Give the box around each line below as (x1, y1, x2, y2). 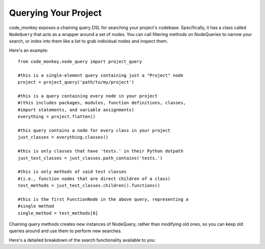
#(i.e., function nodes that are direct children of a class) (18, 176, 171, 182)
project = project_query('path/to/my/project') (18, 79, 134, 85)
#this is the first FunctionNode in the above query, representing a (18, 196, 189, 202)
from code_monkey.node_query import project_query (18, 59, 142, 64)
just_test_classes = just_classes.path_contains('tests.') (18, 155, 163, 161)
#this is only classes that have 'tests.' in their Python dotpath (18, 148, 184, 154)
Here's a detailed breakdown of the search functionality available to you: (9, 237, 156, 243)
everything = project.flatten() (18, 114, 96, 120)
